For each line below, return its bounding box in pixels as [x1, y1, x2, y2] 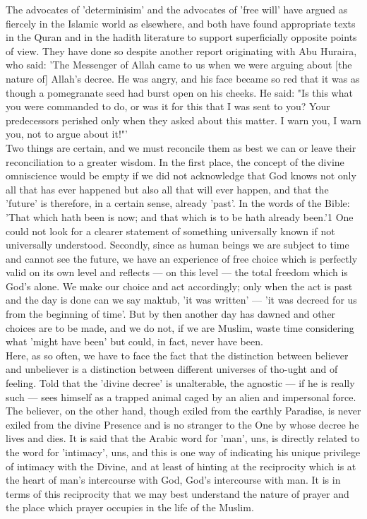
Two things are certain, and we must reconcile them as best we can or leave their [6, 140, 356, 155]
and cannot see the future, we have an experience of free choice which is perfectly [6, 251, 358, 266]
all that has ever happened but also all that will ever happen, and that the [6, 181, 329, 196]
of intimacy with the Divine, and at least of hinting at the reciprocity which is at [6, 458, 356, 473]
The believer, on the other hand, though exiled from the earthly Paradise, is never [6, 403, 361, 418]
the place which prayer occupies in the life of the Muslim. [6, 500, 254, 515]
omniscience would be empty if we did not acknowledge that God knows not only [6, 168, 356, 183]
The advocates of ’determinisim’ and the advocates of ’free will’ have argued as [6, 2, 348, 16]
